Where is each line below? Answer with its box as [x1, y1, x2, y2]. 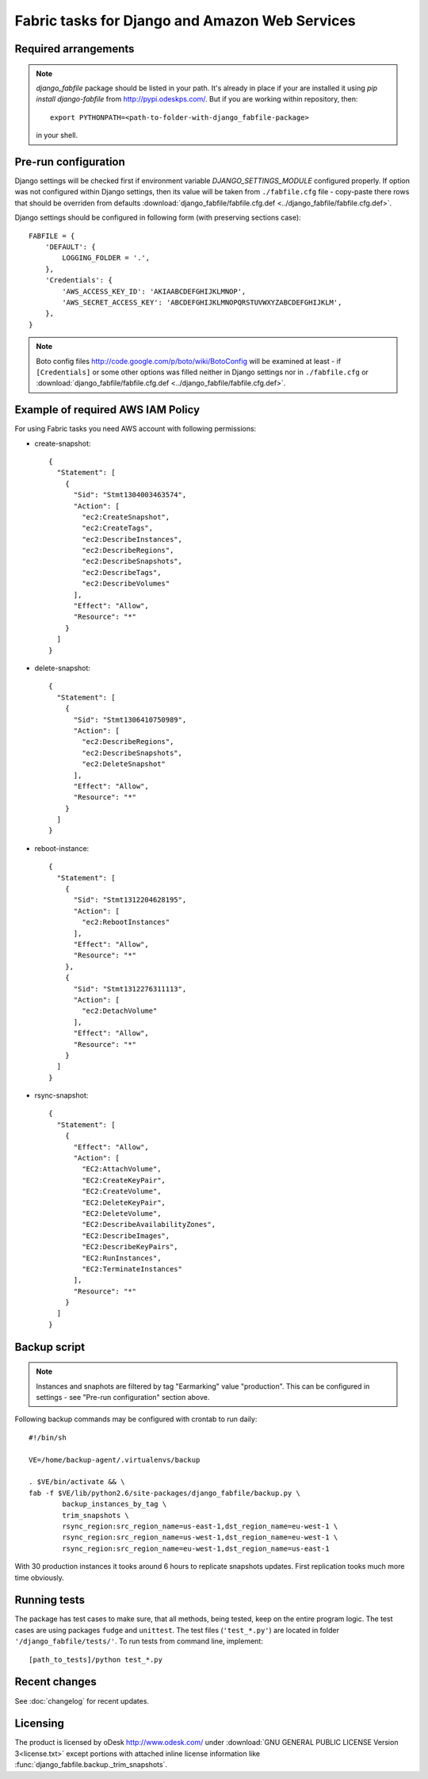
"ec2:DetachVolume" [82, 1006, 158, 1015]
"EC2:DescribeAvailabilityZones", [82, 1220, 216, 1229]
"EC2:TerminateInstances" [82, 1264, 182, 1273]
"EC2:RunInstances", [82, 1253, 162, 1263]
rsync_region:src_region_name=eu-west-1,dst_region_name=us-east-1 [62, 1543, 330, 1553]
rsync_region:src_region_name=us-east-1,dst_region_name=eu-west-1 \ [62, 1521, 338, 1531]
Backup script [14, 1340, 86, 1354]
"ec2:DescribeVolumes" [82, 579, 170, 589]
